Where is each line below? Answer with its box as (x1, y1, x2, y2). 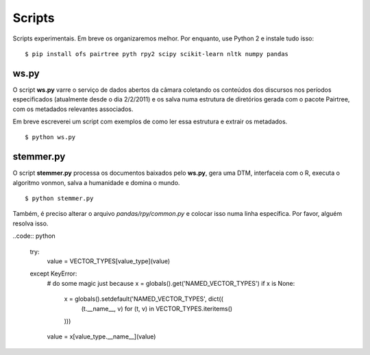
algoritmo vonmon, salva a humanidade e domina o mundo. (12, 178, 180, 186)
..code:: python (12, 232, 56, 240)
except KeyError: (29, 269, 77, 278)
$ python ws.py (25, 134, 76, 141)
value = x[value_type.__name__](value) (47, 332, 156, 341)
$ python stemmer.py (25, 195, 94, 202)
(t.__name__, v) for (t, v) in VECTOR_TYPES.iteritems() (81, 304, 233, 313)
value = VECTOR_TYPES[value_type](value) (47, 257, 171, 265)
